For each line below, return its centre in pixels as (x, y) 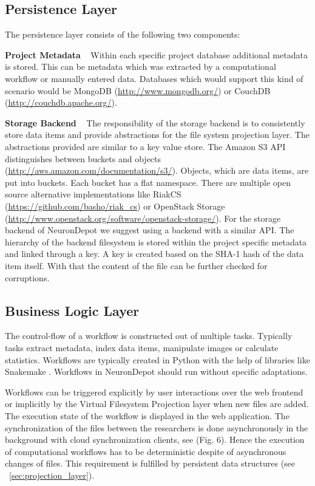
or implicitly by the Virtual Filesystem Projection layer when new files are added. (157, 404)
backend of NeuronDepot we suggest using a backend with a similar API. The (150, 230)
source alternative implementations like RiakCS (93, 194)
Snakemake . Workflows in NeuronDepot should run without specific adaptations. (156, 371)
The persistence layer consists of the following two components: (123, 34)
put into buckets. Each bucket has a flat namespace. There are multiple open (148, 182)
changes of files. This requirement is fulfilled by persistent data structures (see (150, 463)
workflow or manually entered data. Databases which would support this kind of (154, 79)
